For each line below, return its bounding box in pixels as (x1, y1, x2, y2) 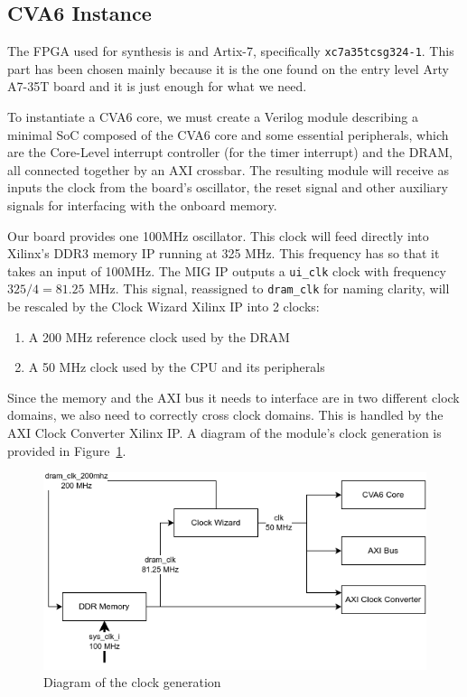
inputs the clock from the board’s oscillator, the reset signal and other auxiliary (7, 178, 448, 197)
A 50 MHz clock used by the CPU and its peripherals (28, 358, 325, 376)
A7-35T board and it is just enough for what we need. (7, 77, 307, 96)
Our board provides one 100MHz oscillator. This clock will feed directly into (7, 226, 429, 245)
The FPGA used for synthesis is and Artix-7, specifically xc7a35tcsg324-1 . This (7, 42, 454, 60)
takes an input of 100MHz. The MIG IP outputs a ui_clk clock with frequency (7, 261, 447, 280)
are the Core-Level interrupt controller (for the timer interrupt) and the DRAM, (7, 143, 453, 162)
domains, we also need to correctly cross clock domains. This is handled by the (7, 405, 444, 424)
